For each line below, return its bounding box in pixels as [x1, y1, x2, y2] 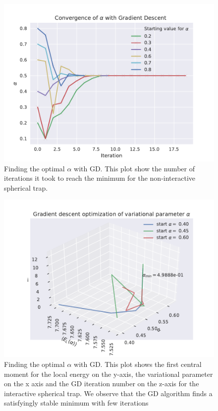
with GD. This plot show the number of [74, 163, 195, 173]
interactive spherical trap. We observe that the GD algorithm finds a [4, 388, 213, 398]
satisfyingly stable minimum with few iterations [4, 398, 149, 408]
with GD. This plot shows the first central [74, 359, 202, 369]
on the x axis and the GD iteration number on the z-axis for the [4, 378, 199, 389]
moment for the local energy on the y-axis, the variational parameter [4, 368, 213, 379]
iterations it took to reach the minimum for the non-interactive [4, 173, 196, 183]
